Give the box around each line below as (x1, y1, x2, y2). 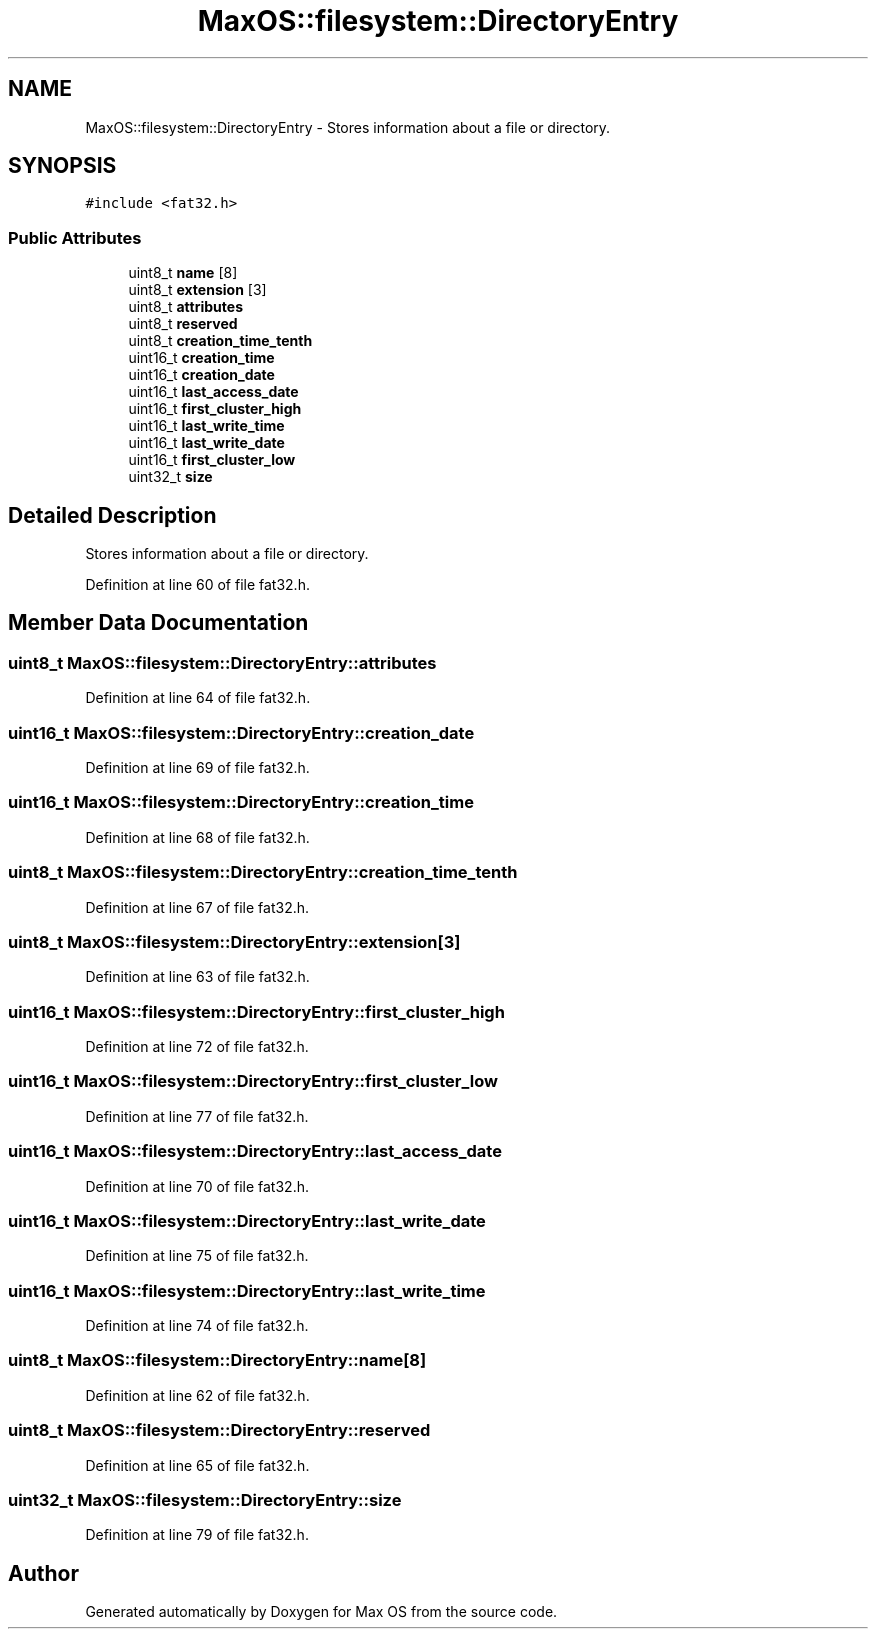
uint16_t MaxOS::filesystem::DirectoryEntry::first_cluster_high (8, 1001, 505, 1022)
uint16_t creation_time (128, 349, 275, 367)
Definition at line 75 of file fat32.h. (85, 1247, 309, 1265)
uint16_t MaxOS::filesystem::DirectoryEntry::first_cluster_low (8, 1071, 498, 1092)
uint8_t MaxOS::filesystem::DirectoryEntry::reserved (8, 1420, 431, 1441)
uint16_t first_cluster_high (128, 400, 302, 418)
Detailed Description (8, 502, 217, 528)
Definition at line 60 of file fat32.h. (85, 576, 310, 594)
